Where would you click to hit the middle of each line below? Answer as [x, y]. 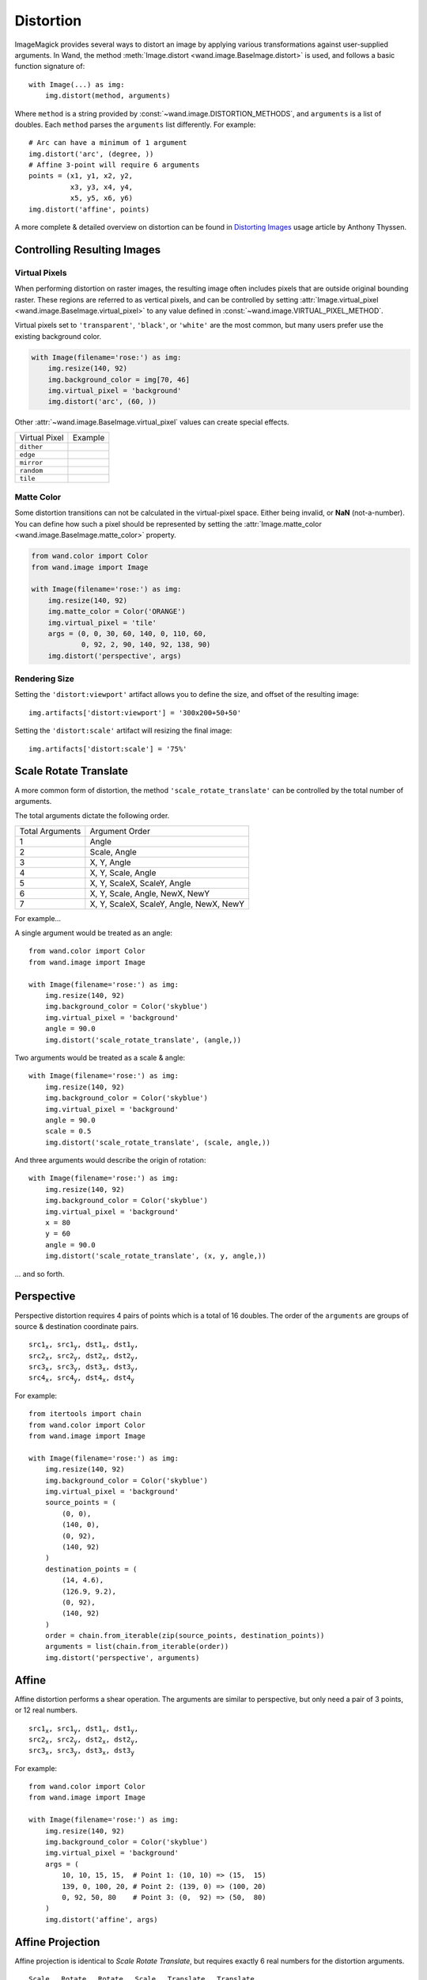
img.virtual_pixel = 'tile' [102, 623]
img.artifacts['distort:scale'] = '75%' [108, 749]
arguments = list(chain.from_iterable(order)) [137, 1647]
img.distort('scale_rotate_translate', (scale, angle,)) [157, 1142]
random [31, 470]
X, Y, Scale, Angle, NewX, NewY [150, 893]
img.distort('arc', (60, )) [102, 402]
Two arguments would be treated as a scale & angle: [100, 1057]
